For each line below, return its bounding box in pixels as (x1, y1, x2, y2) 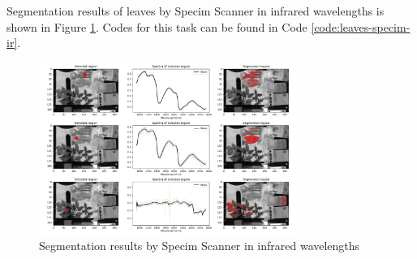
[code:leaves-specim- (311, 18, 411, 35)
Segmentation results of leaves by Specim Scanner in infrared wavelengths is (6, 2, 385, 19)
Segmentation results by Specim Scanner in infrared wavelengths (39, 237, 360, 254)
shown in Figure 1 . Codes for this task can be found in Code (6, 18, 307, 35)
